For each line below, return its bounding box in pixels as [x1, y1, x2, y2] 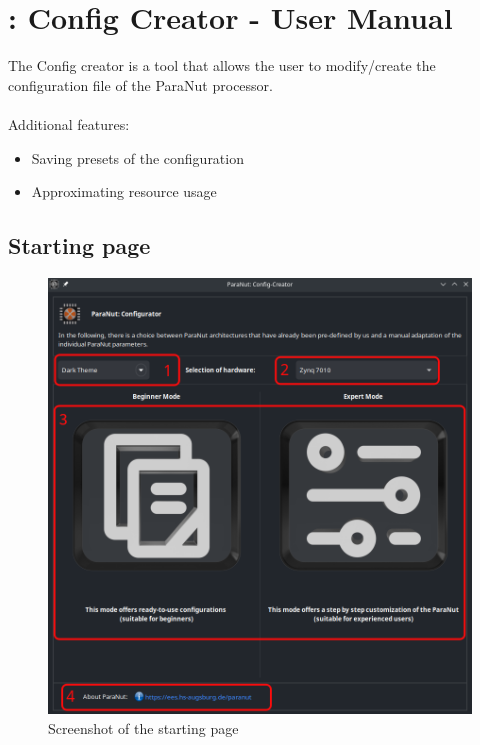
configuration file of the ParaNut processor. [8, 74, 273, 95]
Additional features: [8, 113, 130, 134]
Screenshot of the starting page [48, 717, 239, 738]
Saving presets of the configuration [31, 147, 244, 168]
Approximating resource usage [31, 181, 217, 202]
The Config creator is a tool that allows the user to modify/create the [8, 55, 436, 76]
